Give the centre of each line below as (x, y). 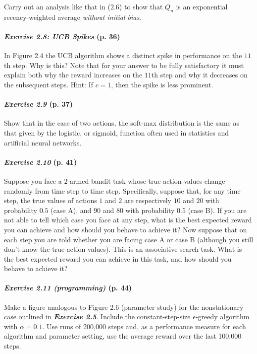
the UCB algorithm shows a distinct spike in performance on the (144, 55)
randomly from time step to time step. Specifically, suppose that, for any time (122, 190)
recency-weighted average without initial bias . (73, 17)
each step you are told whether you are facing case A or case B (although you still (129, 239)
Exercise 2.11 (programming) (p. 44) (68, 288)
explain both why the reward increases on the (73, 75)
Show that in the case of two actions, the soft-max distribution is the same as (122, 123)
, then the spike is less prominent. (162, 84)
